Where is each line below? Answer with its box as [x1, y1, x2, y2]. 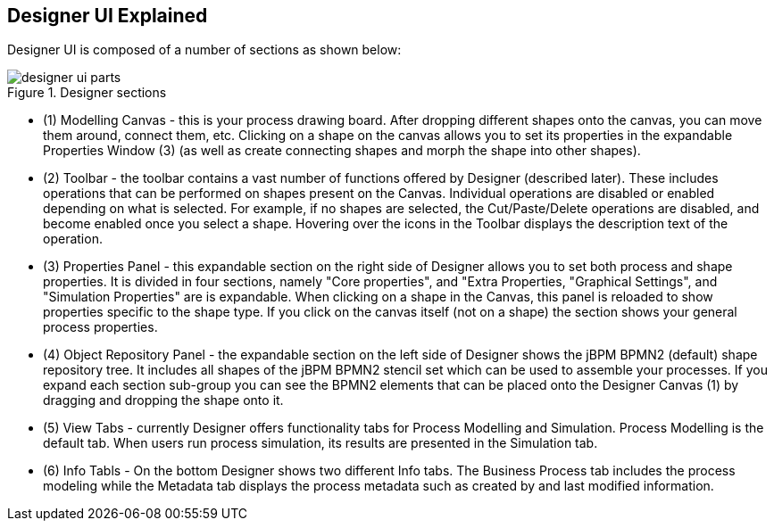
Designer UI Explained [7, 4, 208, 27]
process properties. [43, 319, 158, 335]
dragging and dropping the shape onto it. [43, 392, 284, 408]
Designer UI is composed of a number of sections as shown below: [7, 42, 402, 58]
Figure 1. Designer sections [7, 85, 167, 101]
